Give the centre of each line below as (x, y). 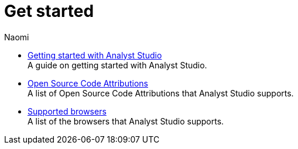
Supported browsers (67, 111)
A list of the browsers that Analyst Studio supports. (126, 121)
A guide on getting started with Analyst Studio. (117, 65)
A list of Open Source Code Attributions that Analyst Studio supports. (161, 93)
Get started (49, 11)
